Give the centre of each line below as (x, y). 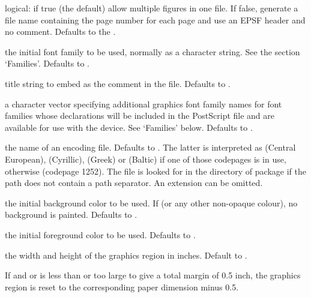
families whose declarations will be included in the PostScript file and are (140, 115)
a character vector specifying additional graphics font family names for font (143, 103)
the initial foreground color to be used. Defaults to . (100, 234)
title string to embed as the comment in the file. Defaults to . (118, 83)
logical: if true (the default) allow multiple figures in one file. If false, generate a (152, 8)
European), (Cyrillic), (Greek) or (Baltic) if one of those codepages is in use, (146, 159)
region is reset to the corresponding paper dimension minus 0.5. (122, 286)
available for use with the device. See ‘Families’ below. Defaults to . (129, 127)
